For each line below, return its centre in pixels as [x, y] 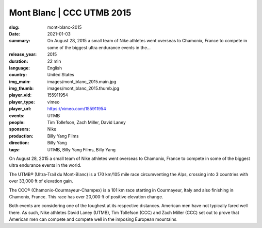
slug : [14, 27]
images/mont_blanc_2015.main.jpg [82, 81]
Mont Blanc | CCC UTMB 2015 [70, 13]
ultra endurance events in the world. [45, 165]
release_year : [23, 54]
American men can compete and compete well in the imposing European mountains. [93, 219]
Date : [15, 34]
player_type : [22, 102]
